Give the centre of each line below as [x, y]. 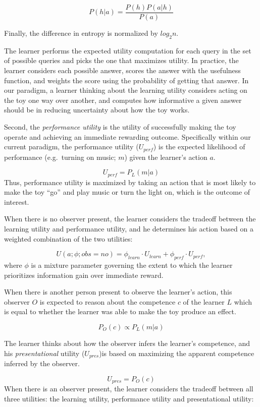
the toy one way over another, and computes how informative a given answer [123, 100]
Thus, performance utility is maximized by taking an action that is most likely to [130, 182]
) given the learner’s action [166, 157]
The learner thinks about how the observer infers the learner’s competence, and [127, 343]
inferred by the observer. [42, 363]
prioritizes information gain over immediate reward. [84, 275]
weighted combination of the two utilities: [68, 238]
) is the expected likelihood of [199, 147]
